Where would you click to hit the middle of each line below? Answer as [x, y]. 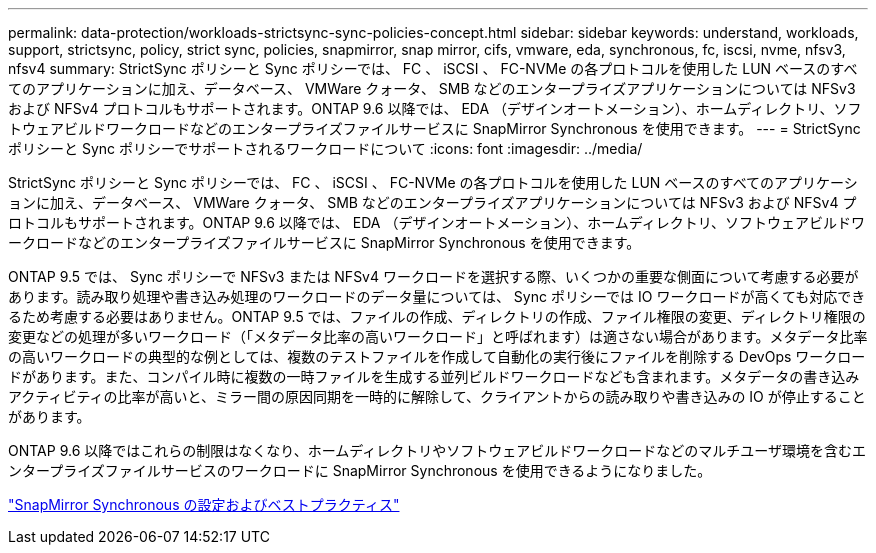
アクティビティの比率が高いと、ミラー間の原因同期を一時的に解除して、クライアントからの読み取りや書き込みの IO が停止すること [437, 396]
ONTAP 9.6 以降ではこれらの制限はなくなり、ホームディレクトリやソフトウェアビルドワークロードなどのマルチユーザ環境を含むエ [437, 450]
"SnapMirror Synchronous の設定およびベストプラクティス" [204, 504]
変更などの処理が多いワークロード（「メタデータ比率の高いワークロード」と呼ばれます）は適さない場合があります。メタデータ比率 [438, 336]
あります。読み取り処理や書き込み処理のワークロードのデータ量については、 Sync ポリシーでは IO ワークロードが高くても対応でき [437, 296]
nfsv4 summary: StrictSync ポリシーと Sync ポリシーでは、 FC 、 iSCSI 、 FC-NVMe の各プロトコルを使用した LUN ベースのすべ [433, 68]
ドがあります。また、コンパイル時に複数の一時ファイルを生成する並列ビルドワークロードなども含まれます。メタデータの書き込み [434, 376]
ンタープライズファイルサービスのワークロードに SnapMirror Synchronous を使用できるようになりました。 [360, 470]
